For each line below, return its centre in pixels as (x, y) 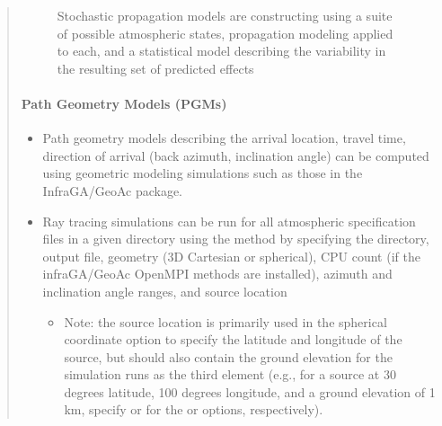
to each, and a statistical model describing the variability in (221, 51)
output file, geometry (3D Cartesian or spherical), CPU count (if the (231, 256)
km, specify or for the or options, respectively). (194, 409)
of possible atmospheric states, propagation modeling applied (225, 33)
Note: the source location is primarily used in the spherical (225, 321)
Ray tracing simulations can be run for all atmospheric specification (229, 221)
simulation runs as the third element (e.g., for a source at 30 (230, 374)
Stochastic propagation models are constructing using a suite (225, 15)
